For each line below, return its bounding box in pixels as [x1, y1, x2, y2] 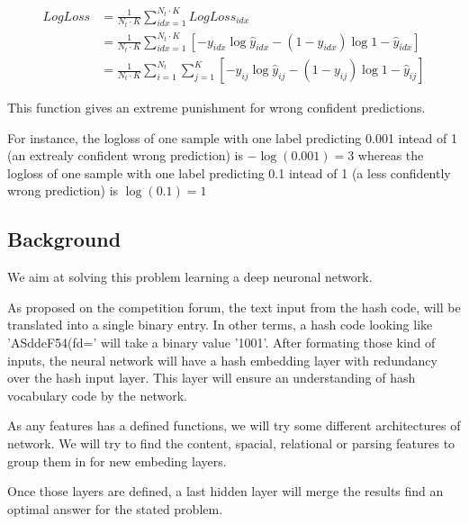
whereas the [357, 146, 424, 165]
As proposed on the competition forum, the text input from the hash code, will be [7, 297, 461, 316]
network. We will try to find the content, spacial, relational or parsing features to [7, 433, 455, 452]
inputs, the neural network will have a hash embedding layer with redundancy [7, 350, 437, 369]
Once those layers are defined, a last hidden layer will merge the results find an [7, 482, 444, 501]
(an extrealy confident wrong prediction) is [7, 146, 243, 165]
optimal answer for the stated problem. [7, 499, 223, 518]
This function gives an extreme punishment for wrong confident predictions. [7, 98, 426, 117]
